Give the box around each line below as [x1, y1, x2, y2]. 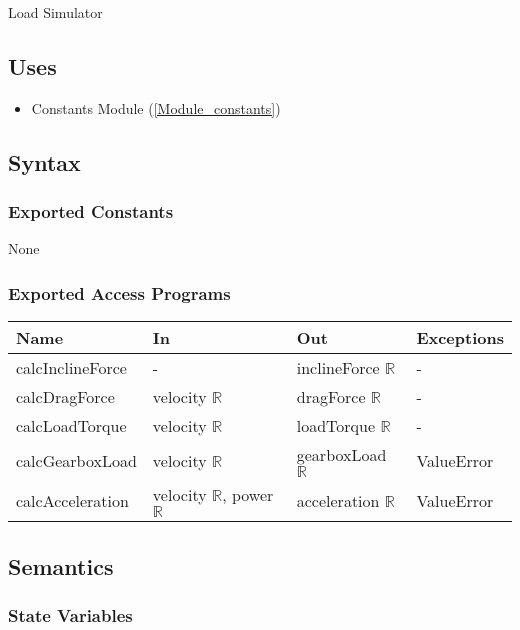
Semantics [8, 550, 114, 581]
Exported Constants [8, 199, 174, 224]
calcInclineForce [16, 356, 127, 380]
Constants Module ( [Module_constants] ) [31, 97, 281, 118]
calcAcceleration [16, 488, 129, 512]
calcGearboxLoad [16, 448, 137, 472]
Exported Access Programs [8, 280, 231, 305]
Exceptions [416, 326, 504, 350]
